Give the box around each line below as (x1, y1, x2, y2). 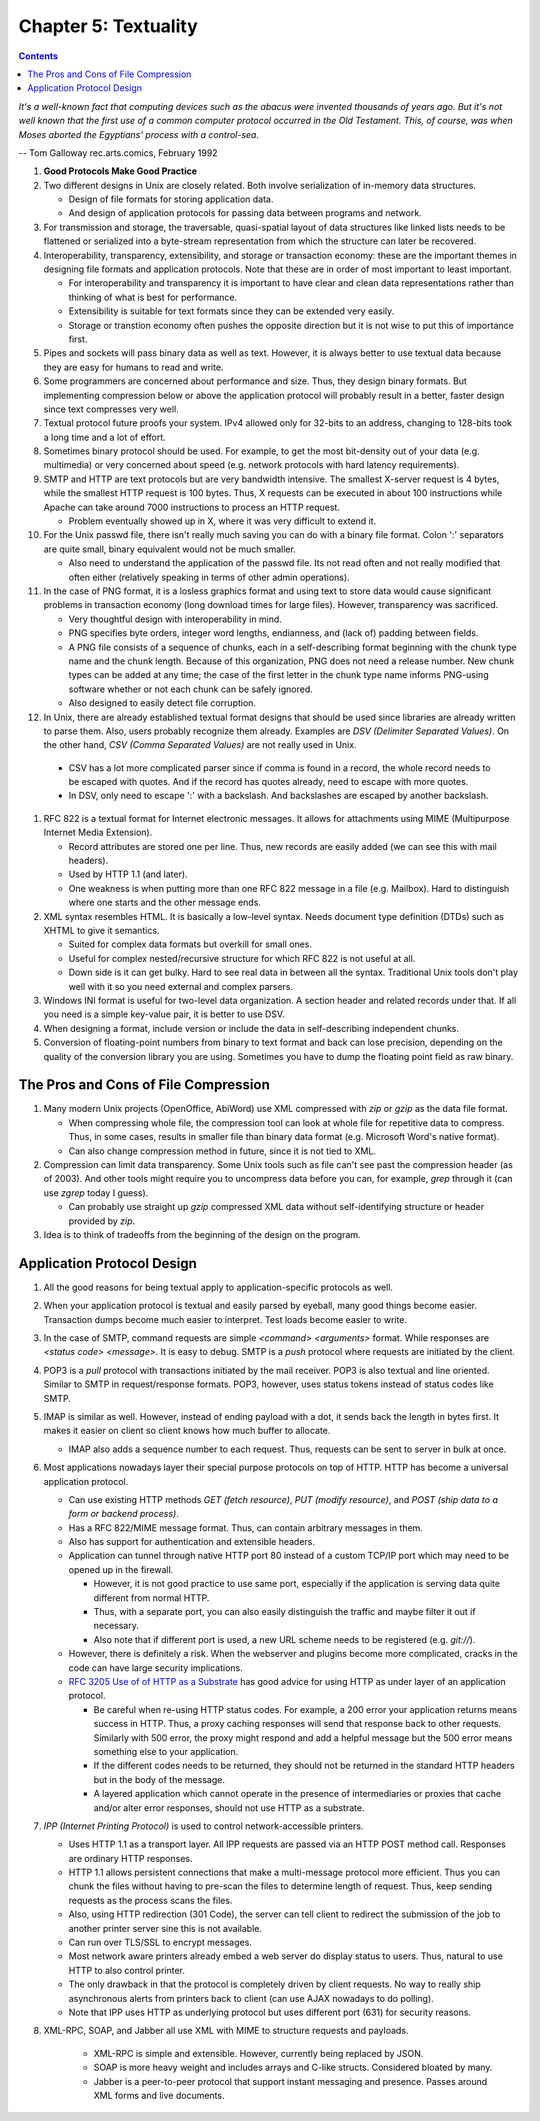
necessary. (93, 1620, 140, 1632)
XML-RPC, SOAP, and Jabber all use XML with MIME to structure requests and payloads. (43, 2025, 409, 2037)
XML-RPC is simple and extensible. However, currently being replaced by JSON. (93, 2047, 424, 2059)
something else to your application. (93, 1745, 239, 1757)
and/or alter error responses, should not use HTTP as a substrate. (93, 1801, 365, 1814)
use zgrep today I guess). (43, 1186, 149, 1199)
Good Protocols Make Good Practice (43, 165, 198, 177)
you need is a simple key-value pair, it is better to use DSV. (43, 1008, 285, 1020)
